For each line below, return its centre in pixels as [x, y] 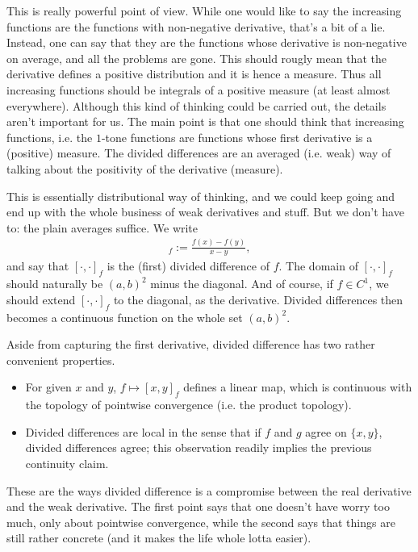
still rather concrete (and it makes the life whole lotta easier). [159, 538]
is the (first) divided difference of [188, 266]
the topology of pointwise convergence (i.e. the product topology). [188, 405]
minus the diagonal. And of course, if [242, 284]
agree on [326, 431]
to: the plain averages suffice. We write [102, 227]
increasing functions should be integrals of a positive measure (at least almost [199, 89]
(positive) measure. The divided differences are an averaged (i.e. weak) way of [199, 153]
